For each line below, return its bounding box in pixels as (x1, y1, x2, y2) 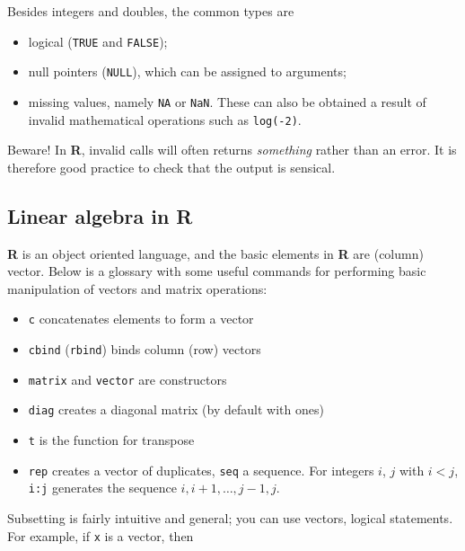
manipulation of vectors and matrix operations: (7, 279, 268, 298)
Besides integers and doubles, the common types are (7, 2, 294, 20)
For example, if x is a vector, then (7, 526, 194, 545)
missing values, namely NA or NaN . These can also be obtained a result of (28, 92, 426, 111)
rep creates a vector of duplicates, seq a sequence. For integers (28, 460, 374, 479)
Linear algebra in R (7, 201, 193, 229)
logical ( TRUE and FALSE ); (28, 31, 168, 50)
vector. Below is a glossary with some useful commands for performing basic (7, 262, 426, 280)
